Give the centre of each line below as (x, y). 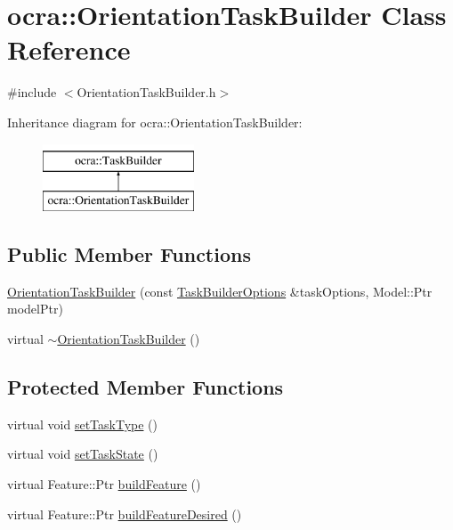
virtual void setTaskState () (83, 454)
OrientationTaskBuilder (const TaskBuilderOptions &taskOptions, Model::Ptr (220, 291)
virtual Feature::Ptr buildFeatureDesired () (125, 514)
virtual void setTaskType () (83, 424)
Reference (69, 49)
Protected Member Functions (146, 387)
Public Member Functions (129, 254)
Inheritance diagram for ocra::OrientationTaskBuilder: (155, 122)
